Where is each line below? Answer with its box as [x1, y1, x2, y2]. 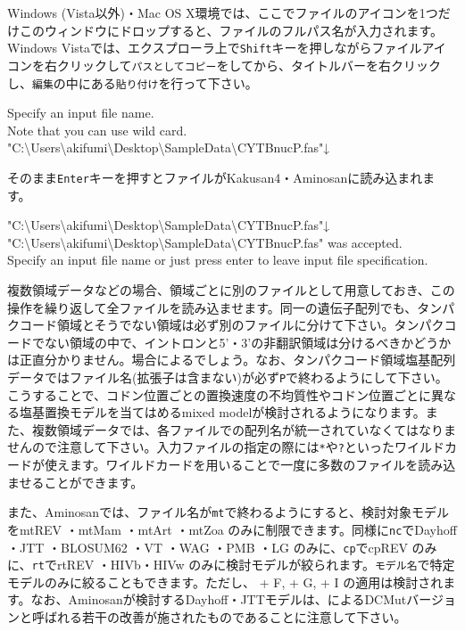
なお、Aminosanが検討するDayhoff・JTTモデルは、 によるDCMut [30, 590, 407, 609]
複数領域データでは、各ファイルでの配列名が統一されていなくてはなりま [31, 420, 456, 438]
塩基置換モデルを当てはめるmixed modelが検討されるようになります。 [19, 403, 426, 422]
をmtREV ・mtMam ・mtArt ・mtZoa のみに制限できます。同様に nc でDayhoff [7, 520, 457, 538]
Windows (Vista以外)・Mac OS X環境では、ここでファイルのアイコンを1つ [7, 4, 438, 21]
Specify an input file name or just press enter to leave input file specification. [7, 250, 428, 269]
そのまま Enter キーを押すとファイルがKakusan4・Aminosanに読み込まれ [7, 168, 423, 186]
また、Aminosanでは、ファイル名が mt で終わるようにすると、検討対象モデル [7, 503, 450, 521]
